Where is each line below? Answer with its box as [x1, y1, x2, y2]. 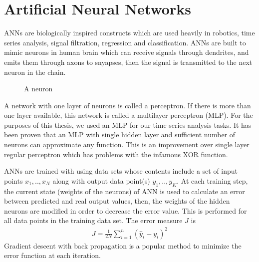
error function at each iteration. [4, 250, 101, 261]
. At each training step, [177, 175, 248, 186]
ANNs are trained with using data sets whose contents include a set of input [4, 166, 238, 176]
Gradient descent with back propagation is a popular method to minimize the [4, 240, 242, 251]
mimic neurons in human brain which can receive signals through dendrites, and [4, 47, 249, 57]
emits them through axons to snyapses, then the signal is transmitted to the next [4, 56, 253, 67]
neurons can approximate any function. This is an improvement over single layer [4, 139, 250, 150]
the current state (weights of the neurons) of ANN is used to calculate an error [4, 186, 245, 196]
